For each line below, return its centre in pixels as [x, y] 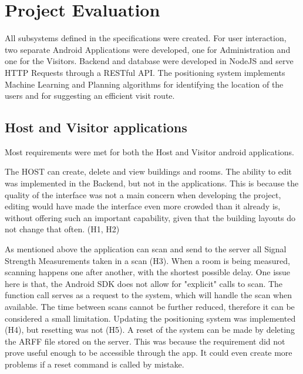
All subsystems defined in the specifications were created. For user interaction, [146, 38]
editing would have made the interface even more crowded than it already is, [143, 206]
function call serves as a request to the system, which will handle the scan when [149, 295]
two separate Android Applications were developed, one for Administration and [148, 49]
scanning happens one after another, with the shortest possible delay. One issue [148, 272]
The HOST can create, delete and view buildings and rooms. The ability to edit [149, 171]
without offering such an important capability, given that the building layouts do [150, 217]
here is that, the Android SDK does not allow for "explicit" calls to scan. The [144, 283]
